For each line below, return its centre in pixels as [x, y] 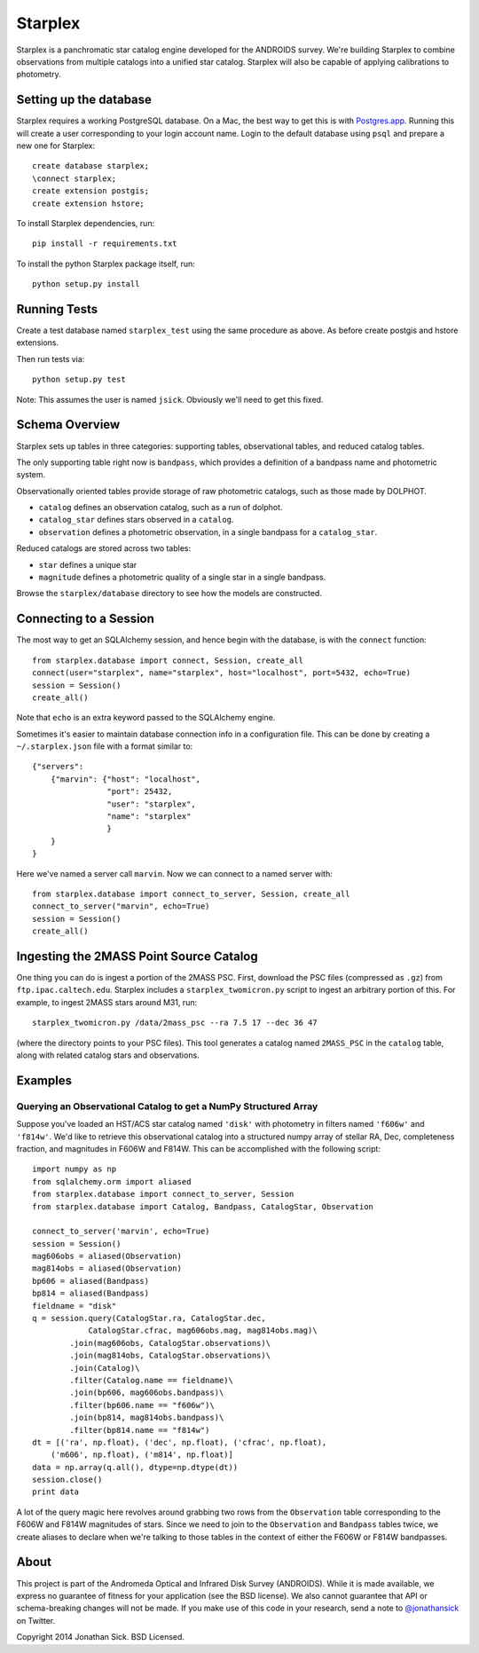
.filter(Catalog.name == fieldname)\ [152, 1380]
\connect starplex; [75, 178]
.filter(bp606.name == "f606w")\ [142, 1405]
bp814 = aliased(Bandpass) [91, 1294]
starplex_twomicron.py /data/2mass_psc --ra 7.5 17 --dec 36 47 [175, 1023]
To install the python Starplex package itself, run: [106, 264]
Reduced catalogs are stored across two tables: [104, 548]
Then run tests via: [51, 358]
